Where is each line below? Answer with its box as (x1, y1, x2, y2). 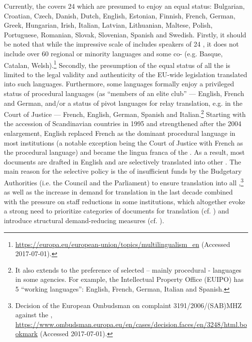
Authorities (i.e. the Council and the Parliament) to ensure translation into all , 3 (4, 176, 244, 187)
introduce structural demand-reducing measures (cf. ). (4, 215, 164, 226)
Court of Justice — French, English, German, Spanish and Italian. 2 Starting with (4, 108, 246, 119)
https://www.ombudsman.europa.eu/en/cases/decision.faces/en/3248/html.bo (15, 319, 247, 329)
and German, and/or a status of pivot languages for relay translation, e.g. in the (4, 98, 243, 108)
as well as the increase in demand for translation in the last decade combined (4, 187, 233, 197)
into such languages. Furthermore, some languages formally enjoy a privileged (4, 79, 235, 89)
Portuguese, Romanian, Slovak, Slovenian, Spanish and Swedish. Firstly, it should (4, 29, 247, 39)
